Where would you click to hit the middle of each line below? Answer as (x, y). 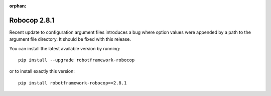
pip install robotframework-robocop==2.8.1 (73, 83)
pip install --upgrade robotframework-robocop (77, 60)
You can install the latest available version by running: (65, 48)
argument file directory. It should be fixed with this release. (70, 39)
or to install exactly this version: (42, 71)
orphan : (18, 6)
